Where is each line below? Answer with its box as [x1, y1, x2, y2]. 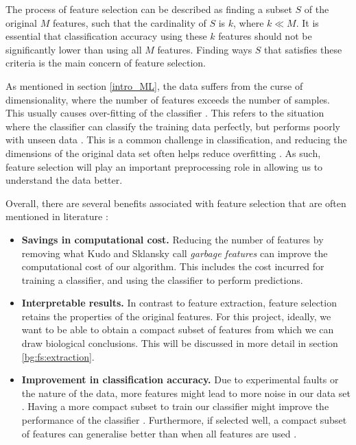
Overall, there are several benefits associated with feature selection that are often [5, 195, 346, 210]
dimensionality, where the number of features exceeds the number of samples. [5, 92, 331, 106]
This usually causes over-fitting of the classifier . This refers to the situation [5, 106, 324, 120]
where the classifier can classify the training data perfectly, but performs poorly [5, 119, 340, 133]
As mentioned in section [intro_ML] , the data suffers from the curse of [5, 78, 303, 93]
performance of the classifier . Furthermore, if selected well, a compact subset [21, 413, 347, 427]
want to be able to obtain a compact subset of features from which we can [21, 322, 334, 337]
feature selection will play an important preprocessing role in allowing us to [5, 159, 323, 173]
